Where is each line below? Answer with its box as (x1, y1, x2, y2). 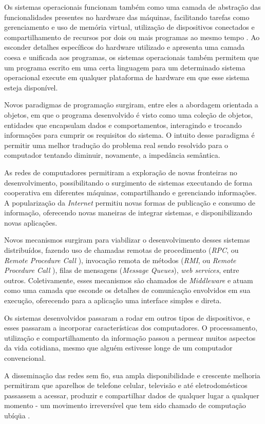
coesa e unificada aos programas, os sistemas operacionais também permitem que (4, 51, 259, 62)
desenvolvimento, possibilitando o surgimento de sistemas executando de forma (4, 177, 253, 188)
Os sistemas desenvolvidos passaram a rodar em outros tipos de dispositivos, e (4, 312, 251, 323)
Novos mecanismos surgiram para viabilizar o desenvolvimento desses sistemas (4, 234, 250, 245)
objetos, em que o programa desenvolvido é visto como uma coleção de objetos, (4, 109, 253, 120)
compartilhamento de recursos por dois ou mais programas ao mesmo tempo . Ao (4, 31, 260, 42)
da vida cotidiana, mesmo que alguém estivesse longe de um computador (4, 342, 233, 353)
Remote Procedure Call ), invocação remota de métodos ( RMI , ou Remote (4, 254, 236, 265)
